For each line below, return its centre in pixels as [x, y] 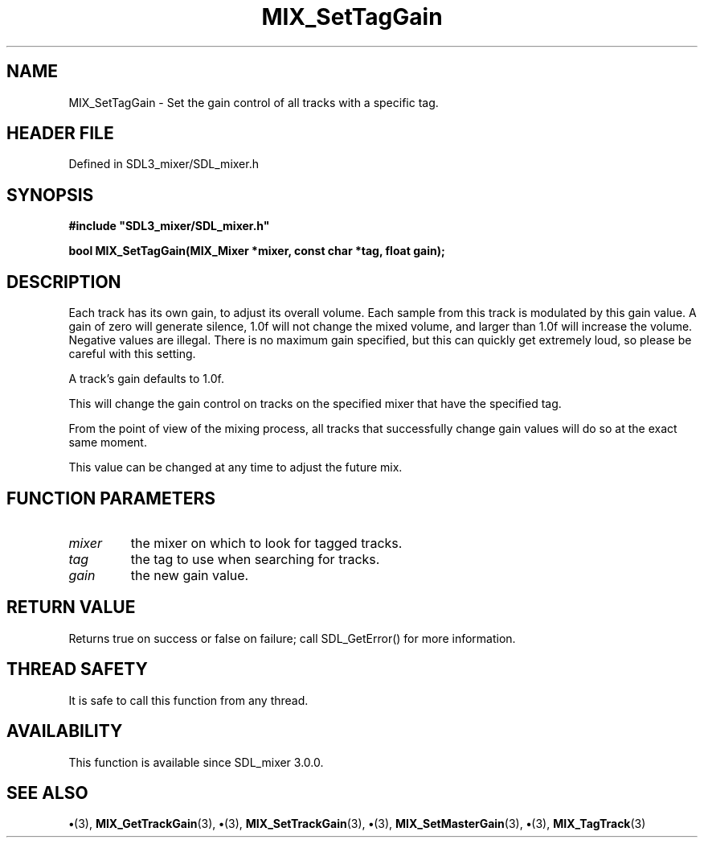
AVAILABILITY [65, 731]
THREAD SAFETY [77, 669]
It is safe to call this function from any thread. [188, 700]
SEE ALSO [47, 793]
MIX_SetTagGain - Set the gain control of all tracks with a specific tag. [254, 102]
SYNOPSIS [50, 195]
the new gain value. [190, 575]
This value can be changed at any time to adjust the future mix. [235, 467]
